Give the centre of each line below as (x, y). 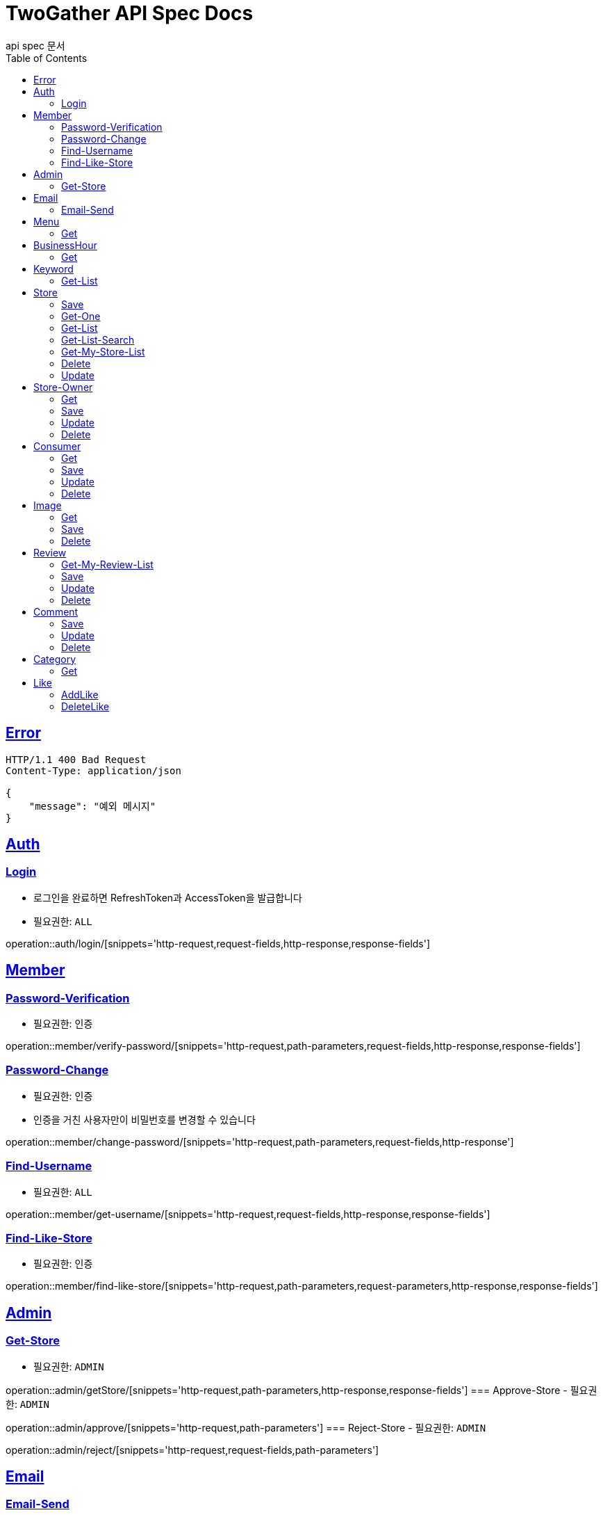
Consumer (57, 446)
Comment (56, 611)
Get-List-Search (98, 339)
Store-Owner (63, 387)
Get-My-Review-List (107, 564)
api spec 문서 (35, 45)
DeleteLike (85, 706)
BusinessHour (65, 245)
